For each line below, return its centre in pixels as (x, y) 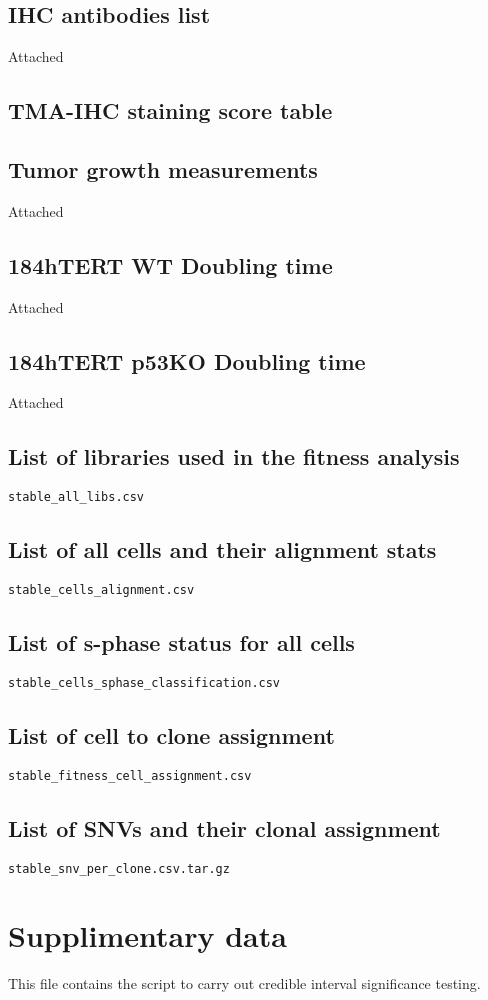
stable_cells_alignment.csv (101, 590)
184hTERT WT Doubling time (170, 264)
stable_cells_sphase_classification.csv (144, 682)
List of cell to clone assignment (171, 734)
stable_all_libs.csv (76, 497)
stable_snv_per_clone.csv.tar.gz (119, 868)
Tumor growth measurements (163, 168)
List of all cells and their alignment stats (222, 549)
